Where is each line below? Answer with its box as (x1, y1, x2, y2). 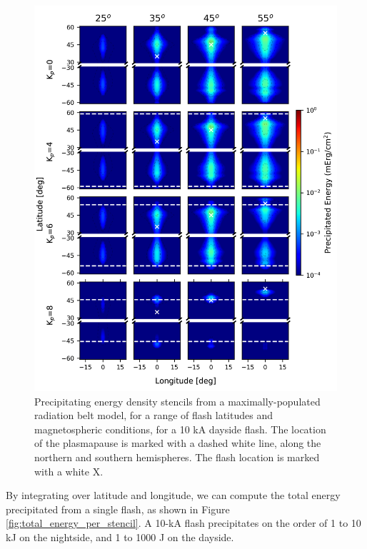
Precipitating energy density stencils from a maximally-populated (34, 393, 321, 408)
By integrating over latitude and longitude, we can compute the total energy (6, 488, 341, 503)
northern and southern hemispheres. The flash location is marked (34, 449, 320, 464)
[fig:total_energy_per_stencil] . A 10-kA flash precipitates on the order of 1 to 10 (6, 515, 361, 530)
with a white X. (34, 463, 104, 478)
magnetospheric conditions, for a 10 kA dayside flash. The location (34, 421, 326, 436)
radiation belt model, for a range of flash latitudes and (34, 408, 273, 423)
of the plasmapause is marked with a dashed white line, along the (34, 435, 321, 450)
